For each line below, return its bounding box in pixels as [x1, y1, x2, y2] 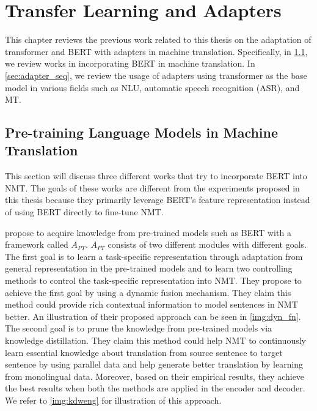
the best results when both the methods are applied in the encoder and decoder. [5, 382, 305, 394]
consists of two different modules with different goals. [107, 238, 307, 251]
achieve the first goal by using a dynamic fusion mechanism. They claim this [5, 286, 291, 298]
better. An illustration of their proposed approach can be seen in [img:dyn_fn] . [5, 309, 301, 322]
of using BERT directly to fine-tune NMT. [5, 206, 164, 218]
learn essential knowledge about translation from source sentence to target [5, 346, 283, 358]
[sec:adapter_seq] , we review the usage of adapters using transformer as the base [5, 68, 307, 81]
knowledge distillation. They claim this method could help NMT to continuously [5, 334, 306, 346]
